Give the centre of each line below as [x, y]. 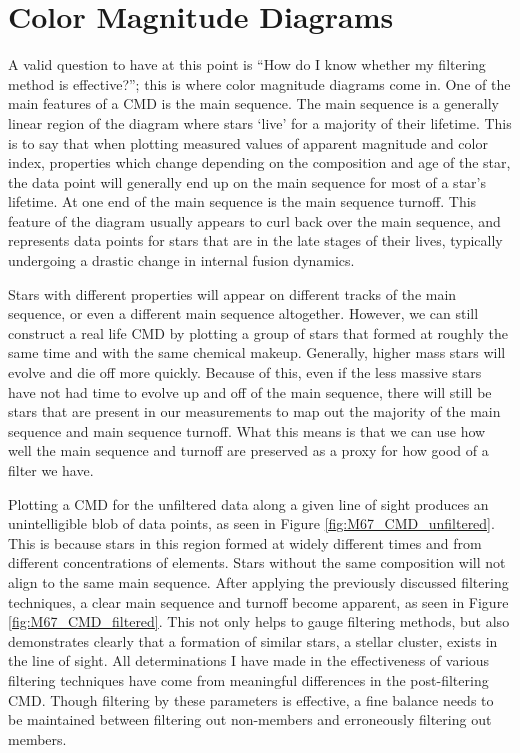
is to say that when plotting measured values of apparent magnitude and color [248, 142]
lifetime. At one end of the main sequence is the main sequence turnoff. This [242, 201]
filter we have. [51, 470]
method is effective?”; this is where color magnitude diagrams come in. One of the [259, 83]
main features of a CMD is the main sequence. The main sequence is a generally [253, 103]
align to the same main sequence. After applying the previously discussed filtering [258, 581]
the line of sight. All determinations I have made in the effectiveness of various [249, 660]
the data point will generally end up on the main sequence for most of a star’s [247, 181]
